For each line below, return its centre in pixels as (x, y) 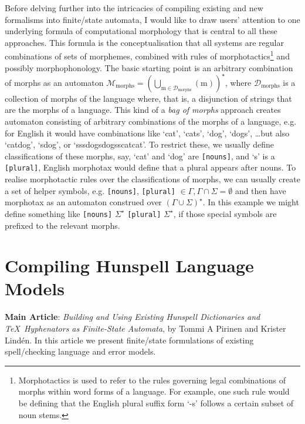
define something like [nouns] (59, 213)
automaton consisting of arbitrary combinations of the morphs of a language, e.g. (151, 121)
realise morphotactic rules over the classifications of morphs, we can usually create (152, 179)
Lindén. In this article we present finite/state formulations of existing (129, 340)
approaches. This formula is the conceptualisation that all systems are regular (144, 42)
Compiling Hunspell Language (129, 266)
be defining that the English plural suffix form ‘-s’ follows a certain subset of (156, 403)
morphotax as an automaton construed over (83, 202)
